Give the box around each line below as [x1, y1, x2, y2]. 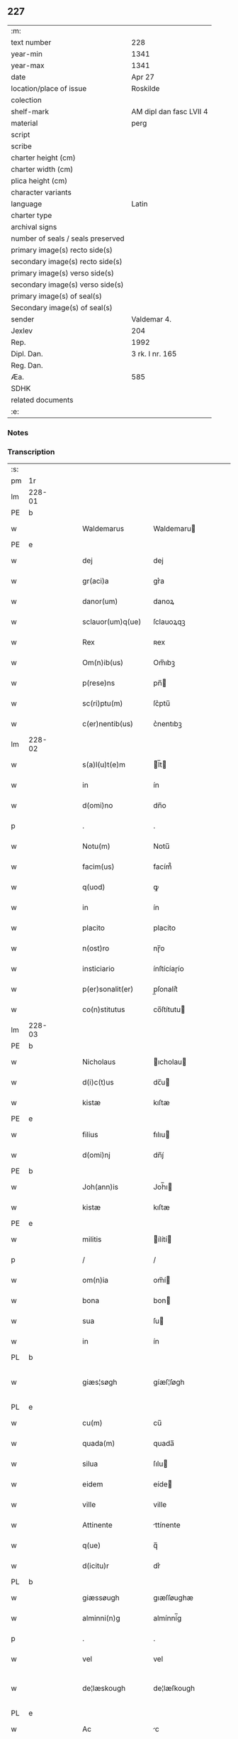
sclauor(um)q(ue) [82, 617, 142, 627]
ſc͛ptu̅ [153, 698, 171, 708]
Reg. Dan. [11, 360, 44, 370]
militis [82, 1234, 102, 1244]
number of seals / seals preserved [11, 234, 125, 243]
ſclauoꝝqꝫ [153, 617, 186, 627]
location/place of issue [11, 83, 87, 93]
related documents [11, 395, 74, 405]
